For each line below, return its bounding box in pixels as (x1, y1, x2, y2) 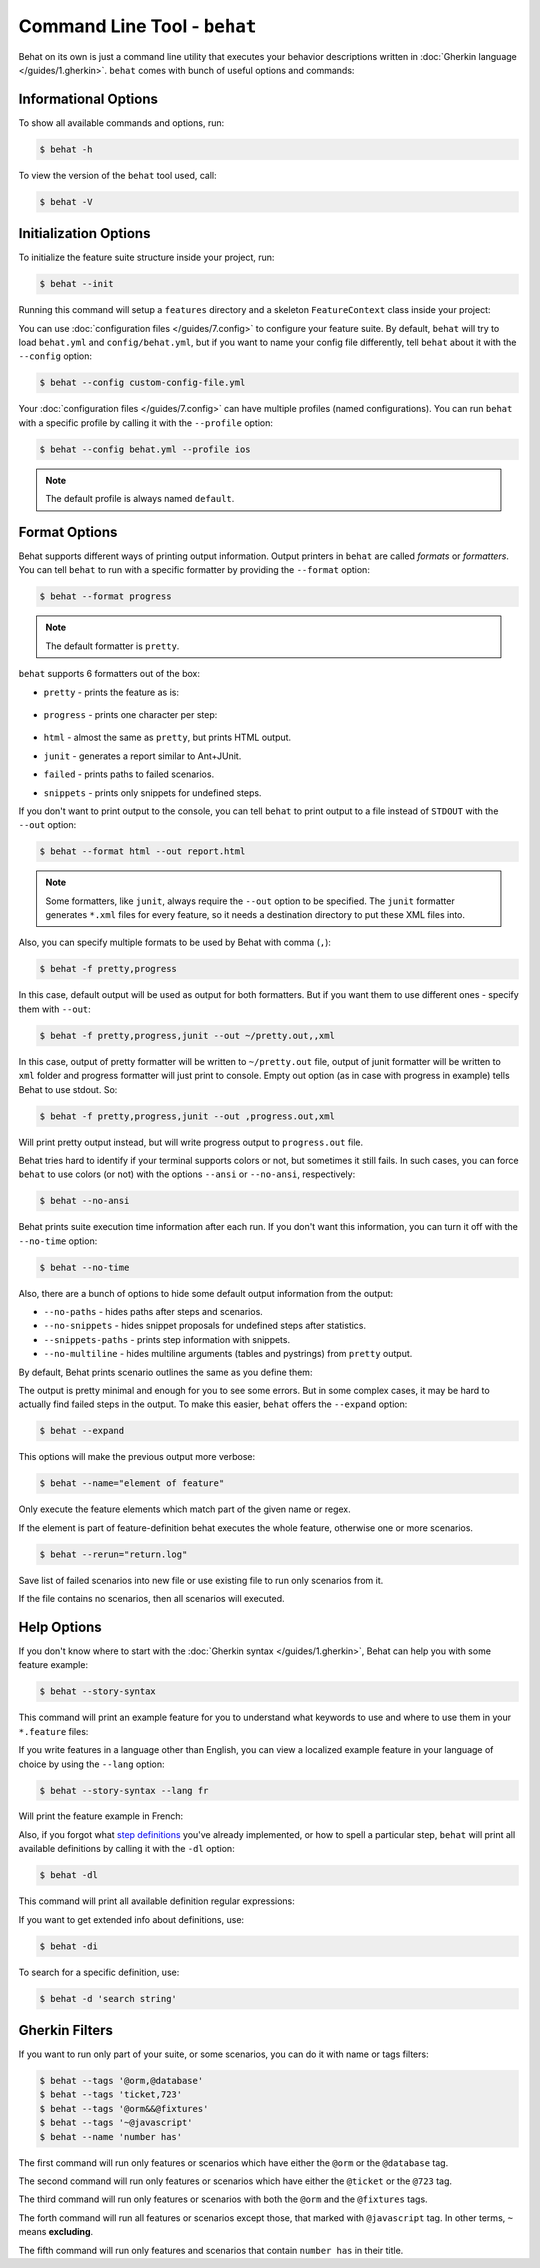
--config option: (18, 350, 93, 362)
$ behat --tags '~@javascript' (39, 2117, 194, 2129)
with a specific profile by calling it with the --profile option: (18, 416, 274, 429)
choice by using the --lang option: (18, 1758, 165, 1770)
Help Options (18, 1618, 102, 1635)
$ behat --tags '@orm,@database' (39, 2075, 204, 2087)
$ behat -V (39, 196, 93, 207)
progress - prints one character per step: (43, 708, 218, 720)
